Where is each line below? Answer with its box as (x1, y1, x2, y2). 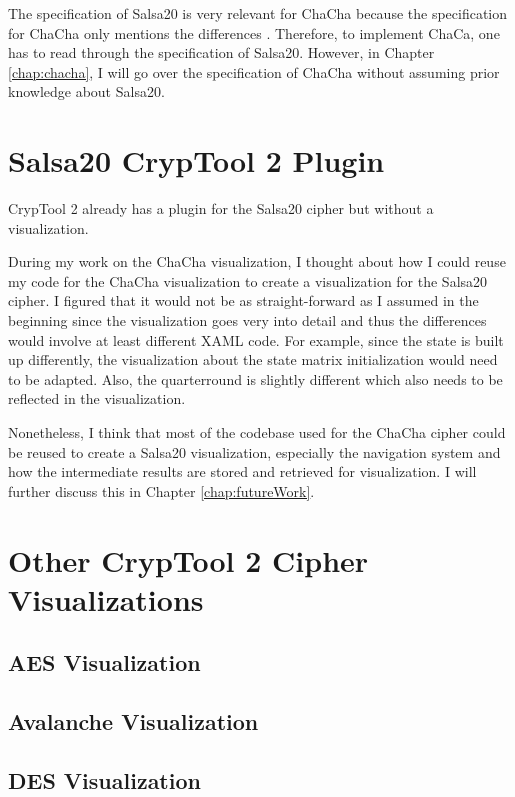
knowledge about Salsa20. (8, 81, 165, 102)
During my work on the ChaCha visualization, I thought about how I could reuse (8, 251, 506, 272)
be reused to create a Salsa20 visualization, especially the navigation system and (8, 441, 501, 462)
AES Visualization (8, 647, 201, 678)
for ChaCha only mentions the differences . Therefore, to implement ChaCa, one (8, 22, 500, 43)
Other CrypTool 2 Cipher (8, 539, 369, 580)
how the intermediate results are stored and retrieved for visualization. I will (8, 461, 477, 482)
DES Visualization (8, 764, 201, 795)
